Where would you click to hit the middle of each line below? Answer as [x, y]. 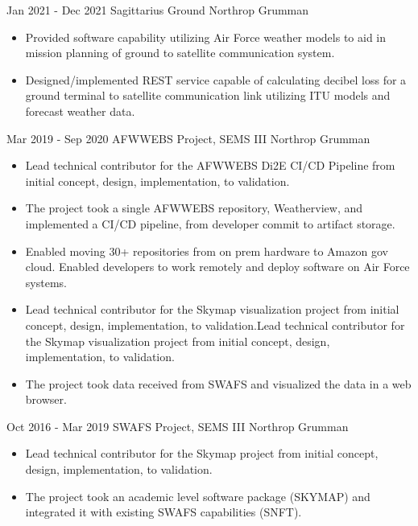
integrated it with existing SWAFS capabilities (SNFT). [163, 512]
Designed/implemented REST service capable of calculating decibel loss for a [216, 79]
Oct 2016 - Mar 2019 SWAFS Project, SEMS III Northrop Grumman [178, 426]
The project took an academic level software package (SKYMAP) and [198, 496]
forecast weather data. [80, 111]
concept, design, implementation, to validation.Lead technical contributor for [215, 325]
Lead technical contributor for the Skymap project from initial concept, [202, 453]
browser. [46, 399]
